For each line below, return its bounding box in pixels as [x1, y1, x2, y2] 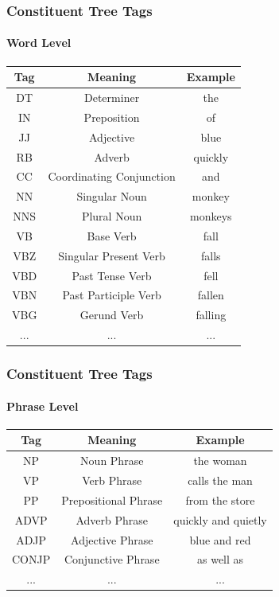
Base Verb [87, 227, 137, 244]
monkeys [190, 208, 232, 224]
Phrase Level [6, 397, 79, 414]
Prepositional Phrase [61, 491, 163, 508]
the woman [193, 452, 247, 469]
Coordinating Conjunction [48, 168, 176, 185]
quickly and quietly [173, 511, 267, 528]
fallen [197, 287, 224, 303]
